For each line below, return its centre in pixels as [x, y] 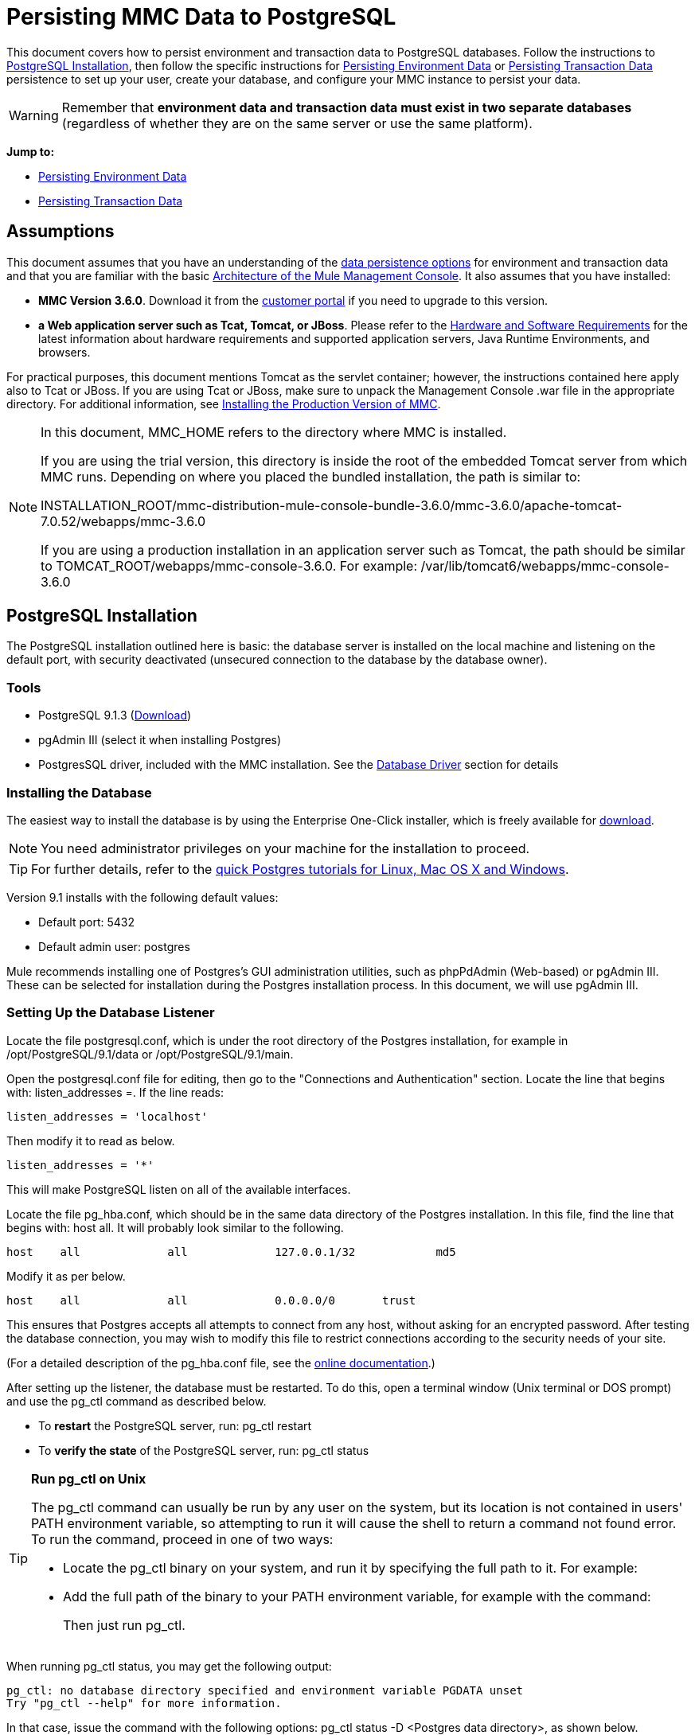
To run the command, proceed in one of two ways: [182, 1539]
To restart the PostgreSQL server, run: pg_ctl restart [175, 1425]
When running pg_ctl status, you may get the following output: [169, 1666]
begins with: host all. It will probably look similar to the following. [175, 1227]
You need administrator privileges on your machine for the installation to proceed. [285, 848]
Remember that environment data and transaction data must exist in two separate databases [347, 107]
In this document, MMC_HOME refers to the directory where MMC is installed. [274, 432]
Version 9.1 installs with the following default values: [143, 897]
